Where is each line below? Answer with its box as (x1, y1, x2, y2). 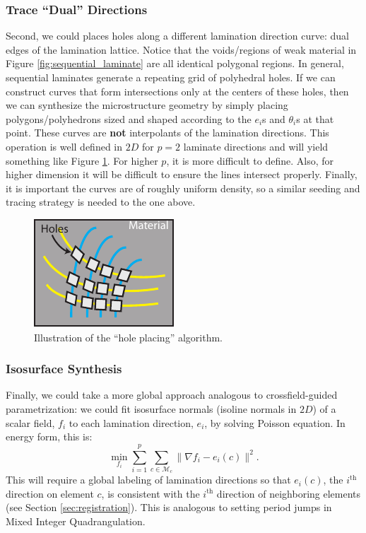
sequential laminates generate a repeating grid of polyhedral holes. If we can (6, 70, 336, 84)
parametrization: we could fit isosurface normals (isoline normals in (6, 401, 297, 416)
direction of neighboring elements (216, 486, 361, 500)
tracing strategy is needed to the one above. (6, 194, 196, 209)
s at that (296, 111, 334, 126)
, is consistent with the (101, 486, 200, 500)
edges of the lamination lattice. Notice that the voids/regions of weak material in (6, 42, 357, 57)
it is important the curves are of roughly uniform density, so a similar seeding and (6, 180, 360, 195)
